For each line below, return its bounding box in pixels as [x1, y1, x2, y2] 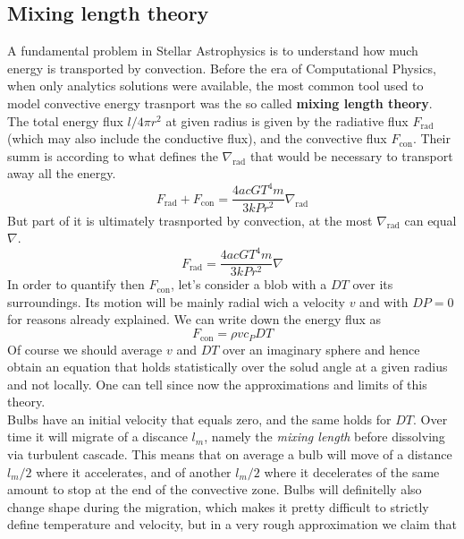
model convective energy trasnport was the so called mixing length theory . [7, 93, 433, 112]
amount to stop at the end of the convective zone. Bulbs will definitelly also [7, 480, 422, 499]
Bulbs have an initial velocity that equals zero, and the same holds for [7, 409, 392, 428]
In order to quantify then [7, 275, 145, 294]
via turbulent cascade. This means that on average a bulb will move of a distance [7, 445, 452, 464]
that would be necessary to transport [249, 146, 453, 165]
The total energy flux [7, 111, 123, 130]
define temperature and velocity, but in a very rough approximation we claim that [7, 515, 458, 534]
